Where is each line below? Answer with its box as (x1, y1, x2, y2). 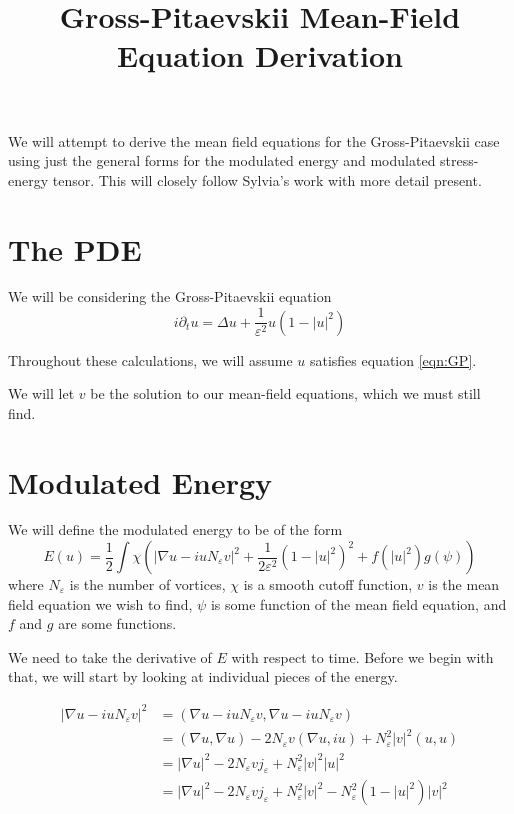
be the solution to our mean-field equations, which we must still (90, 383, 481, 404)
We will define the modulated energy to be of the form (8, 519, 343, 540)
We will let (8, 383, 75, 404)
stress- (440, 150, 479, 171)
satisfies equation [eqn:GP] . (309, 349, 477, 370)
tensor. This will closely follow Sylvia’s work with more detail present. (52, 169, 482, 190)
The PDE (8, 228, 142, 269)
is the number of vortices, (69, 574, 226, 595)
